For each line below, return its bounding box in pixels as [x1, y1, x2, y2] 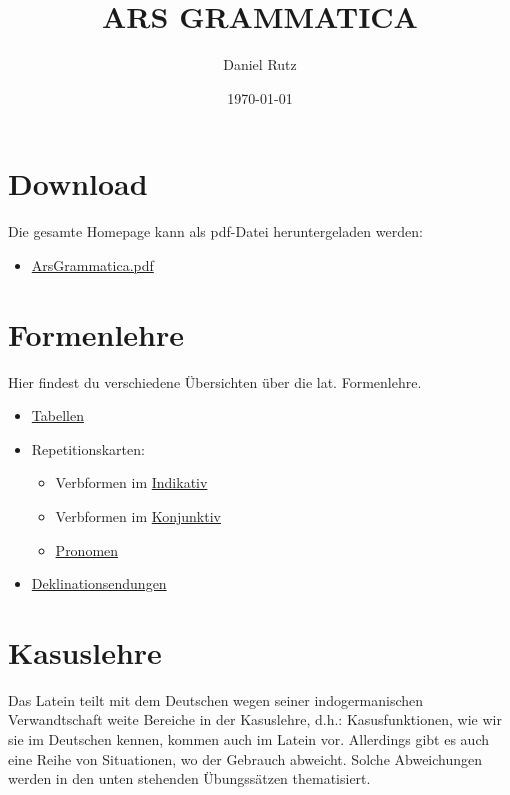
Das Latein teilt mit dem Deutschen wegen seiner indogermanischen [8, 689, 424, 710]
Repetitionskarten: [31, 438, 145, 459]
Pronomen [55, 539, 119, 560]
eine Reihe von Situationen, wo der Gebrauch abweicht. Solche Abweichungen [8, 748, 483, 769]
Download [8, 163, 148, 204]
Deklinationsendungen [31, 573, 167, 594]
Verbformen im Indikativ [55, 472, 208, 493]
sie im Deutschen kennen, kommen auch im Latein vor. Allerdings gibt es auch [8, 729, 490, 750]
